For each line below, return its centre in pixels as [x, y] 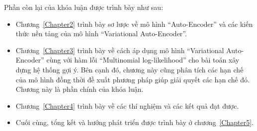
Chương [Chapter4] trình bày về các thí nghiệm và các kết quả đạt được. [127, 105]
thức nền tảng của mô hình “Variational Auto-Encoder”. [101, 33]
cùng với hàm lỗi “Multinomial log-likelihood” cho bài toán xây [143, 60]
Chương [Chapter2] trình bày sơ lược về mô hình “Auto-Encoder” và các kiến [134, 24]
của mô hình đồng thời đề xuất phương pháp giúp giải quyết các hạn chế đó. [133, 79]
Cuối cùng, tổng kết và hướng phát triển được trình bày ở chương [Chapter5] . [134, 122]
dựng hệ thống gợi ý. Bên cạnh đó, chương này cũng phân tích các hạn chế [129, 69]
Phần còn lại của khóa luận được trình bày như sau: [84, 7]
